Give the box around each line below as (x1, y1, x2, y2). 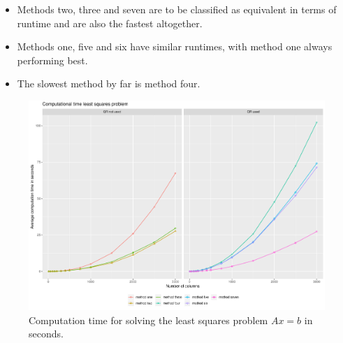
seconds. (29, 326, 64, 341)
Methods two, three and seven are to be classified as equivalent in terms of (17, 2, 337, 16)
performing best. (17, 52, 88, 67)
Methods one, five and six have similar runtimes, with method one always (17, 39, 333, 54)
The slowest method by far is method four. (17, 76, 200, 91)
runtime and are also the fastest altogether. (17, 15, 203, 30)
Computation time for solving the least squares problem (29, 312, 268, 327)
